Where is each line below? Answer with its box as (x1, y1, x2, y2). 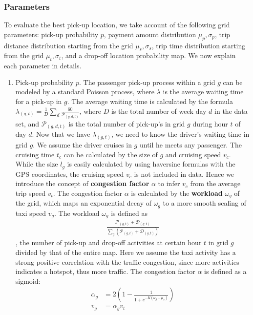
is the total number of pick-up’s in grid (68, 118, 185, 128)
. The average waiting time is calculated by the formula (67, 96, 233, 106)
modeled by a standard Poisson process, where (15, 86, 154, 97)
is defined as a (204, 266, 247, 276)
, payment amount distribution (104, 29, 196, 39)
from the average (190, 178, 241, 189)
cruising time (15, 149, 55, 159)
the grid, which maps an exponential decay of (15, 198, 151, 208)
